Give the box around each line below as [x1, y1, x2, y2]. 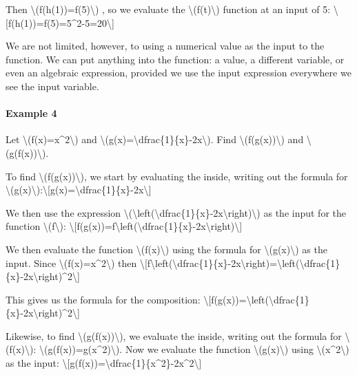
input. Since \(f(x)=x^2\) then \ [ [6, 255, 147, 270]
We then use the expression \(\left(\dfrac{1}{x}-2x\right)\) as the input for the [6, 205, 346, 219]
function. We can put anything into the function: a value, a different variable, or [6, 52, 345, 66]
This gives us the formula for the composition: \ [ [6, 292, 212, 306]
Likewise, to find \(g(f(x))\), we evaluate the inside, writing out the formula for [6, 328, 342, 343]
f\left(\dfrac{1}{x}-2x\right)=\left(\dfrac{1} [147, 255, 340, 270]
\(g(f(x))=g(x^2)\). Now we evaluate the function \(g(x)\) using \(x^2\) [39, 342, 349, 356]
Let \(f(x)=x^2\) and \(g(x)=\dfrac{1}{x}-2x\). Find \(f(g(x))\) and [6, 132, 304, 147]
